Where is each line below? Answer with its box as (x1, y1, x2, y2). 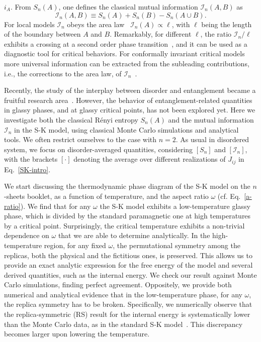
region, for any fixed (44, 240, 106, 250)
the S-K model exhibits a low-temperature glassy (100, 200, 250, 211)
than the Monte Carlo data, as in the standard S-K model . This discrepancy (4, 318, 243, 329)
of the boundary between (4, 29, 81, 39)
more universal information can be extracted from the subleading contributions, (4, 58, 249, 68)
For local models (4, 19, 55, 29)
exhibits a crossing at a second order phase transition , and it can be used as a (4, 38, 247, 49)
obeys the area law (67, 19, 125, 29)
